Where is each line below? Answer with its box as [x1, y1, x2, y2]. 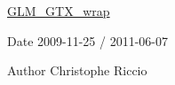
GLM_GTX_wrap [7, 2, 110, 19]
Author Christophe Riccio [7, 61, 147, 80]
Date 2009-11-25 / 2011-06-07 [7, 31, 168, 50]
